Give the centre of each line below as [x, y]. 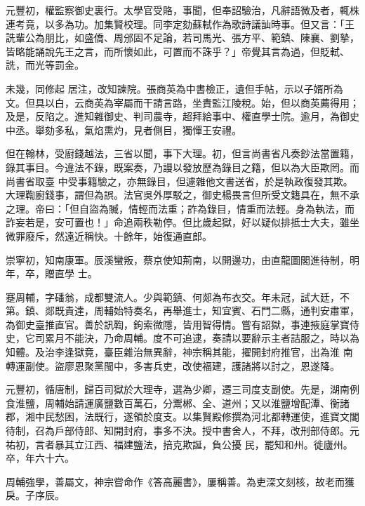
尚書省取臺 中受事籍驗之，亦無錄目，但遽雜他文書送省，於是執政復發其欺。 [179, 181]
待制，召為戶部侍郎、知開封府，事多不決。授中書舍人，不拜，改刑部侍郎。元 [182, 431]
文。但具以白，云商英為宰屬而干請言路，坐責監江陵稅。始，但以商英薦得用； [182, 102]
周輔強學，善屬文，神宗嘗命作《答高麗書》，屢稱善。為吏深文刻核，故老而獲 [180, 481]
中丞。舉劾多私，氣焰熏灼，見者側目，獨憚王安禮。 [124, 129]
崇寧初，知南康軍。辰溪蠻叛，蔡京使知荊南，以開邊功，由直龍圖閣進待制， [178, 259]
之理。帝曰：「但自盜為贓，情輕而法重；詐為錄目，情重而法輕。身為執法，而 [180, 208]
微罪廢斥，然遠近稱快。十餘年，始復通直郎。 [109, 235]
